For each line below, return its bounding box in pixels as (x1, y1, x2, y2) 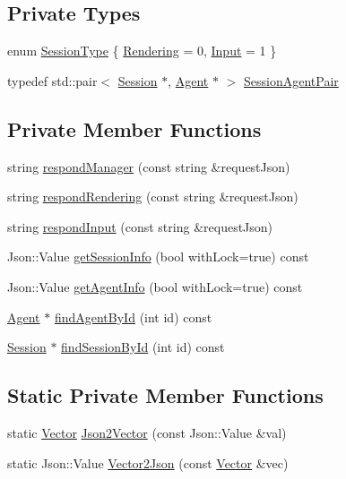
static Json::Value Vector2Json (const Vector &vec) (7, 453, 289, 472)
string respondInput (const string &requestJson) (7, 217, 273, 235)
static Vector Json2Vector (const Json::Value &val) (7, 423, 287, 441)
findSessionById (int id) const (61, 338, 225, 356)
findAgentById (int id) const (54, 307, 212, 326)
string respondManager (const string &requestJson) (7, 157, 290, 175)
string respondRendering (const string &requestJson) (7, 187, 298, 206)
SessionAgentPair (244, 71, 339, 90)
